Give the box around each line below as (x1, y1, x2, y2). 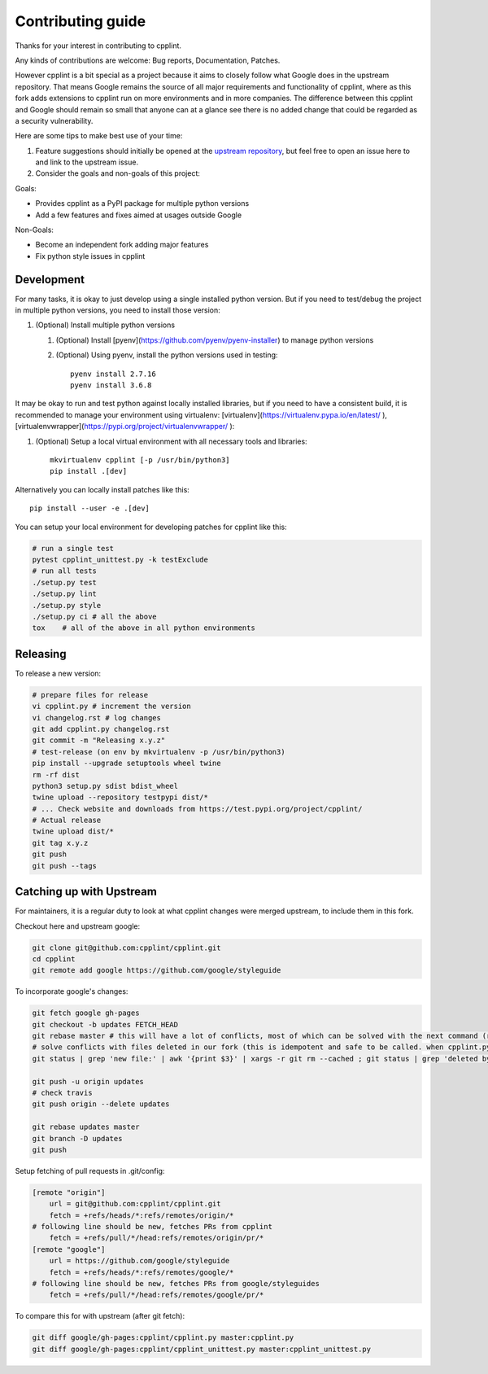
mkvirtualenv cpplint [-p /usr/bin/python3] (50, 456, 231, 464)
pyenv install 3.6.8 (70, 381, 152, 390)
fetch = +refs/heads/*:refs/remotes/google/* (49, 1267, 234, 1277)
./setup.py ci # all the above (32, 611, 158, 621)
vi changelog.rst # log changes (32, 713, 162, 722)
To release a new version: (15, 668, 102, 678)
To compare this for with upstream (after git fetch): (15, 1311, 185, 1321)
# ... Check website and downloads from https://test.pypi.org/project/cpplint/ (32, 804, 363, 813)
